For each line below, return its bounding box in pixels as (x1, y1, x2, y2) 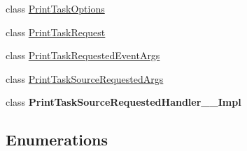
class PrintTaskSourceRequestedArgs (6, 71, 164, 86)
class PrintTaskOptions (6, 1, 105, 15)
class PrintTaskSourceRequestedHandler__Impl (6, 95, 241, 109)
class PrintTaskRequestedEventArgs (6, 48, 160, 63)
